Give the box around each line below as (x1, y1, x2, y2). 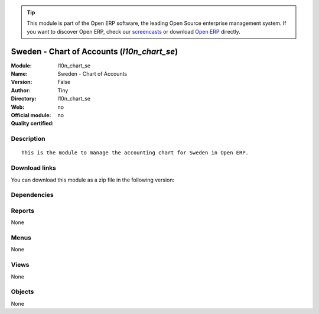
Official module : (11, 112, 51, 119)
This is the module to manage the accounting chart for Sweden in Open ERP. (21, 150, 249, 156)
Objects (11, 287, 34, 296)
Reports (11, 206, 35, 215)
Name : (11, 70, 28, 77)
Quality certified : (11, 120, 54, 127)
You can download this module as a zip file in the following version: (11, 176, 175, 183)
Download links (11, 164, 56, 172)
